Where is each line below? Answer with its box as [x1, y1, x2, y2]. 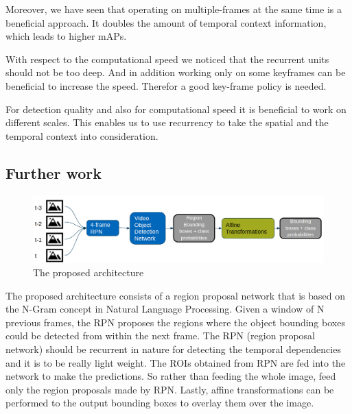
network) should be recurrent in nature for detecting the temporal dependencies [5, 342, 341, 356]
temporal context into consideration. [5, 128, 159, 143]
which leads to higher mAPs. [5, 29, 127, 43]
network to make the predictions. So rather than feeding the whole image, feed [5, 369, 336, 383]
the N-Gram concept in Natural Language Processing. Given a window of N [5, 302, 325, 316]
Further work [5, 162, 102, 183]
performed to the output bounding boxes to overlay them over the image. [5, 395, 314, 410]
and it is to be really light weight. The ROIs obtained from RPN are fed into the [5, 355, 346, 369]
